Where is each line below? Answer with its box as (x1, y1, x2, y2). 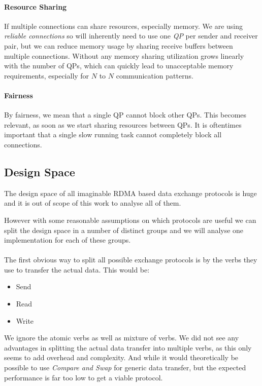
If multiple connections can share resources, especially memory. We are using (4, 20, 243, 31)
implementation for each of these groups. (4, 235, 131, 245)
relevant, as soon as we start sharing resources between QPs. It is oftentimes (4, 119, 242, 130)
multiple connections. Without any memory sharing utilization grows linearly (4, 50, 244, 61)
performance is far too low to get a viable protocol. (4, 372, 163, 382)
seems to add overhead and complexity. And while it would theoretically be (4, 352, 239, 363)
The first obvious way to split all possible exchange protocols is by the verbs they (4, 254, 257, 265)
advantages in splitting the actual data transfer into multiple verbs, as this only (4, 342, 252, 353)
